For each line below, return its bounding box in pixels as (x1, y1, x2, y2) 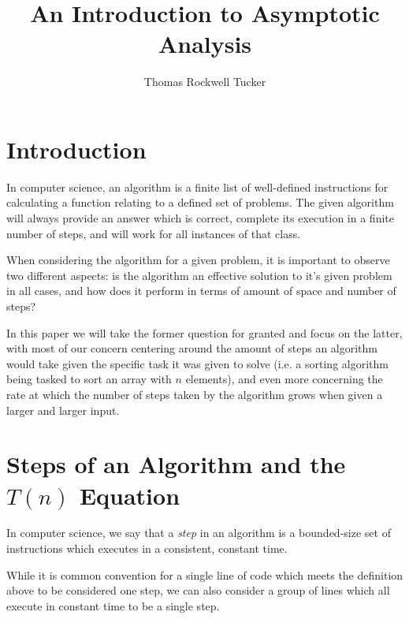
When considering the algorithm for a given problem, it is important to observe (6, 252, 390, 268)
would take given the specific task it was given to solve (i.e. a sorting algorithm (6, 355, 389, 371)
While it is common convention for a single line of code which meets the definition (6, 566, 403, 583)
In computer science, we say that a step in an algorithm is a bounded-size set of (6, 524, 391, 541)
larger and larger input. (6, 401, 120, 418)
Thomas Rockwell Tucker (143, 73, 266, 90)
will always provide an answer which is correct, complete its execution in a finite (6, 210, 394, 226)
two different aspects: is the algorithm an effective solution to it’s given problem (6, 267, 392, 283)
